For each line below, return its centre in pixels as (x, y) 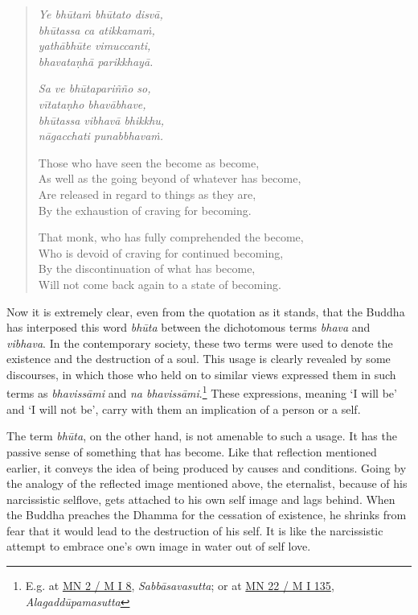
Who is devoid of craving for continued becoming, (161, 252)
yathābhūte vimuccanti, (94, 45)
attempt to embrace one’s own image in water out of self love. (159, 546)
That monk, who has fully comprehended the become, (171, 237)
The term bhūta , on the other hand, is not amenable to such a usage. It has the (202, 436)
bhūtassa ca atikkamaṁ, (96, 29)
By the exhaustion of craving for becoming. (145, 210)
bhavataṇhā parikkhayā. (96, 61)
